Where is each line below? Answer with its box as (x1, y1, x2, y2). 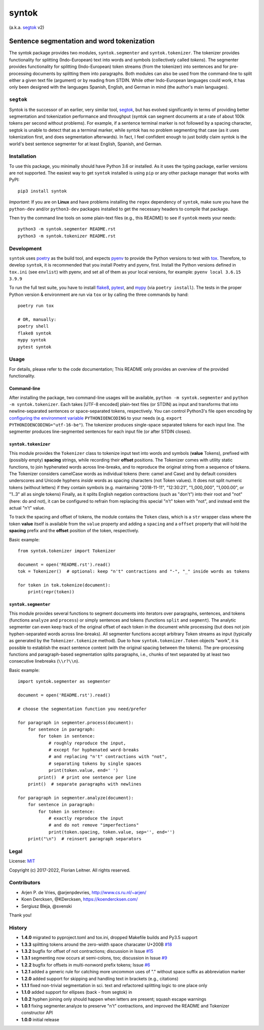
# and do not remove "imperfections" (48, 822, 139, 828)
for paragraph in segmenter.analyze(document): (18, 795, 134, 801)
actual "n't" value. (9, 505, 45, 511)
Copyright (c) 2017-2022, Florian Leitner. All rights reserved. (9, 867, 131, 873)
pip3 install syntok (18, 188, 67, 194)
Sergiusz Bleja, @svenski (21, 903, 72, 909)
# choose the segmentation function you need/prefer (18, 706, 147, 712)
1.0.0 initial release (21, 1016, 60, 1022)
